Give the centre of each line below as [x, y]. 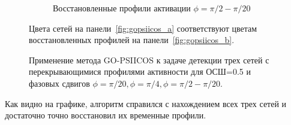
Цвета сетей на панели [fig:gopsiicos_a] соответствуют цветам [143, 28]
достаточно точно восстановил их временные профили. [106, 115]
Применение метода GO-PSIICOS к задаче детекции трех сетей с [149, 60]
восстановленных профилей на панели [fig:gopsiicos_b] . [132, 40]
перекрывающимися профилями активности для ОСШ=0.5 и [140, 71]
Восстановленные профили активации [122, 8]
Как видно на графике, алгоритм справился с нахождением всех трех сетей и [146, 103]
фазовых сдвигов [59, 83]
